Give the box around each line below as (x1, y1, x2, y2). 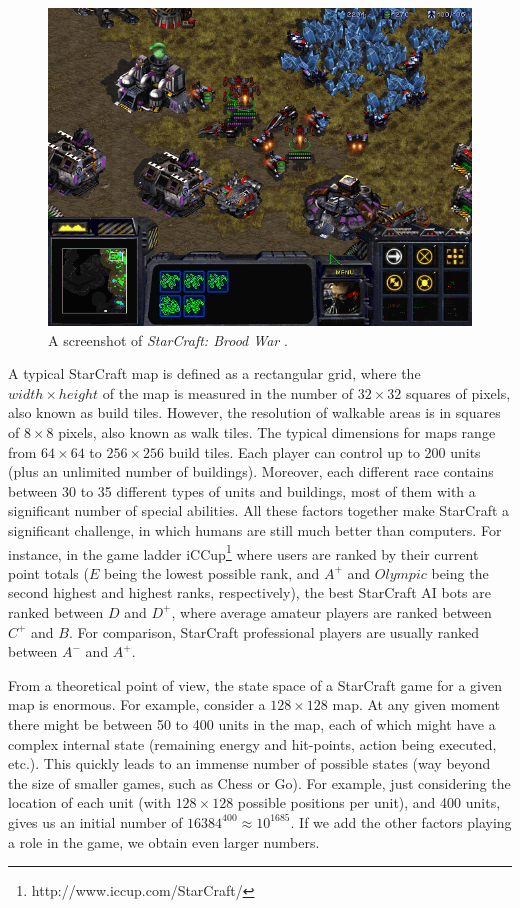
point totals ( (8, 562, 89, 583)
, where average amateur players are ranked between (171, 601, 492, 622)
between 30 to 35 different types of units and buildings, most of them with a (8, 480, 476, 501)
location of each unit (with (8, 792, 171, 813)
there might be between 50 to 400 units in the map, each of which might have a (8, 713, 496, 734)
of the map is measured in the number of (102, 382, 354, 403)
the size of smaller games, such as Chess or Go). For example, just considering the (8, 772, 511, 793)
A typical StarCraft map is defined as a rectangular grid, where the (8, 363, 421, 384)
